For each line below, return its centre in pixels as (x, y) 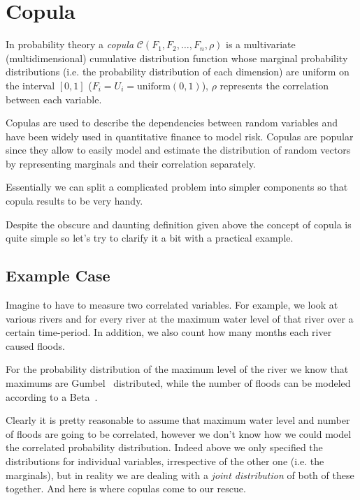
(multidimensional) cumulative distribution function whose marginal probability (177, 58)
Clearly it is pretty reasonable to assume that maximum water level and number (178, 420)
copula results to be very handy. (74, 201)
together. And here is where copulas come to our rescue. (126, 488)
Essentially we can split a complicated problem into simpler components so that (177, 187)
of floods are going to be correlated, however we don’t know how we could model (179, 433)
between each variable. (54, 99)
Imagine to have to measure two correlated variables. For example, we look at (172, 305)
